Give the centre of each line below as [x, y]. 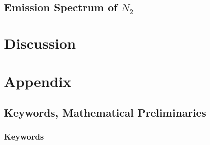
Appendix [38, 81]
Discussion [40, 43]
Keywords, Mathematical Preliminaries [105, 112]
